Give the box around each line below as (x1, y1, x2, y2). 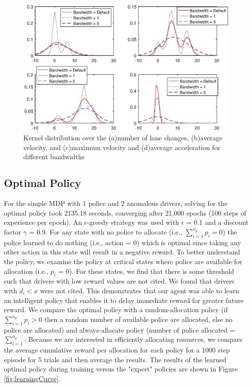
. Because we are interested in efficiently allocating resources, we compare (24, 334, 243, 344)
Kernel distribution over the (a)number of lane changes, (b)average (23, 133, 222, 143)
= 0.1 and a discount (186, 217, 249, 227)
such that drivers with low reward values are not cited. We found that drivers (4, 276, 235, 286)
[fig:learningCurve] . (4, 373, 61, 383)
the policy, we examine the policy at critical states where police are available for (4, 256, 242, 267)
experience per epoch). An (4, 217, 82, 227)
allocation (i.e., (4, 266, 49, 276)
